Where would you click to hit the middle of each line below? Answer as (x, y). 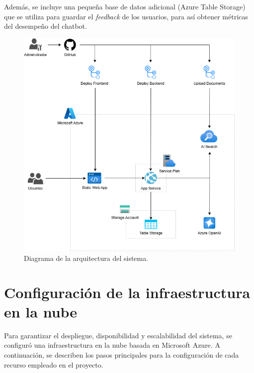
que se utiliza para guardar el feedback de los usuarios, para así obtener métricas (126, 16)
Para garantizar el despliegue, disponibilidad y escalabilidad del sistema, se (118, 335)
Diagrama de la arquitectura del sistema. (86, 258)
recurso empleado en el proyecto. (54, 364)
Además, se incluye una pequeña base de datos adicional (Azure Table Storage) (125, 6)
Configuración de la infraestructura (127, 292)
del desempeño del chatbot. (45, 26)
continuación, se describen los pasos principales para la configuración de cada (122, 355)
